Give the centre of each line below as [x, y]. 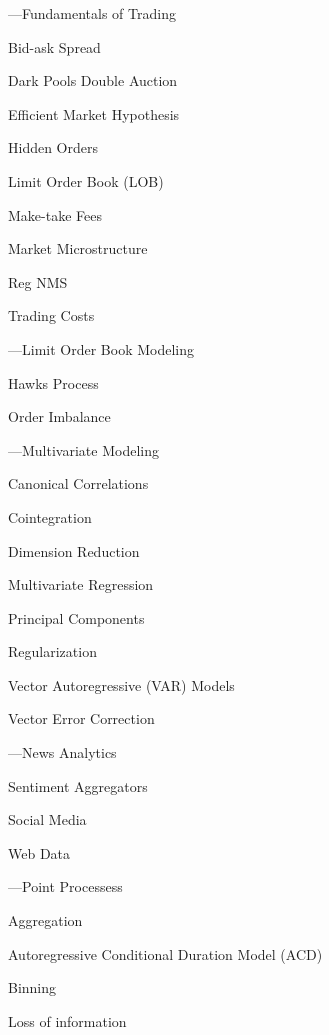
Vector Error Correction [81, 718]
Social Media [47, 819]
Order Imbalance [59, 416]
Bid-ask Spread [54, 46]
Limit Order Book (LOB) [86, 180]
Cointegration [50, 516]
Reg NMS [38, 281]
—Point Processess [65, 886]
